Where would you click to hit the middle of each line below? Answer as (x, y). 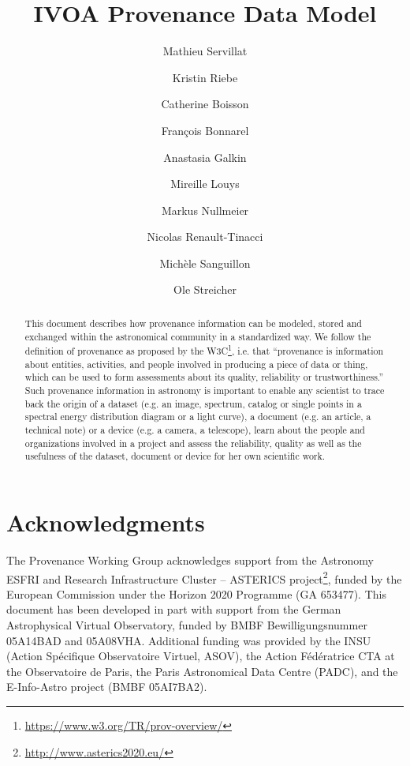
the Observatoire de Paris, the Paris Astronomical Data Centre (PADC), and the (202, 671)
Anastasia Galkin (205, 157)
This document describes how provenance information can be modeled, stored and (193, 323)
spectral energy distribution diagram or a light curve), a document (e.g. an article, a (198, 417)
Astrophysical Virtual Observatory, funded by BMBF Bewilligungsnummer (187, 625)
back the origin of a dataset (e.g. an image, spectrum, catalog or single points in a (193, 403)
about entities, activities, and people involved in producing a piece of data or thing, (196, 364)
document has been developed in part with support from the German (174, 609)
